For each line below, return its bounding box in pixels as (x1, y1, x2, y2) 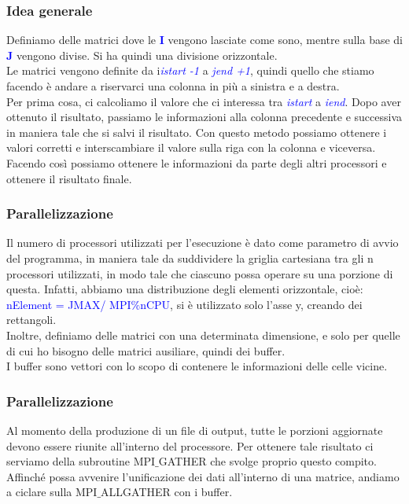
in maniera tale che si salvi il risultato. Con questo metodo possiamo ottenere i (6, 123, 387, 140)
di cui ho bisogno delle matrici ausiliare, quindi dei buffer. (6, 342, 286, 359)
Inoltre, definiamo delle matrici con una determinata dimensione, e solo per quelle (6, 326, 400, 343)
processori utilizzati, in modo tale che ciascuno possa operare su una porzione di (6, 265, 393, 281)
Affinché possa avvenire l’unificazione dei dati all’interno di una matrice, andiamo (6, 468, 400, 484)
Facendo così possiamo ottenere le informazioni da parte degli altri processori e (6, 154, 387, 171)
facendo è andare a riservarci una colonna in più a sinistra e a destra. (6, 78, 340, 94)
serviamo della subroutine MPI (6, 453, 156, 469)
